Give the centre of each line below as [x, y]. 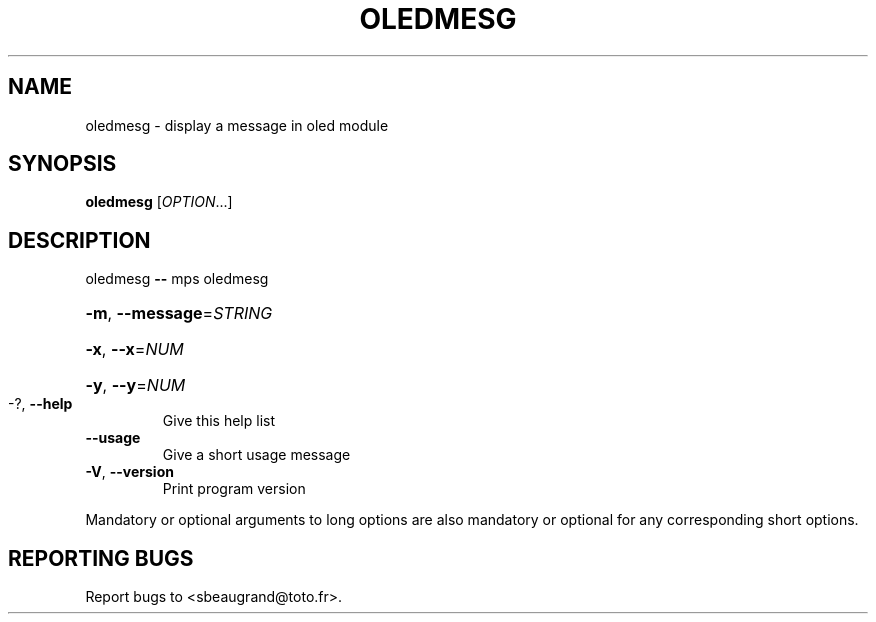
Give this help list [218, 421]
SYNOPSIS [62, 164]
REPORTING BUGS [101, 558]
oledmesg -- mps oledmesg [177, 279]
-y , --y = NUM [135, 385]
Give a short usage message [256, 455]
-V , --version [129, 472]
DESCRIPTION [79, 240]
